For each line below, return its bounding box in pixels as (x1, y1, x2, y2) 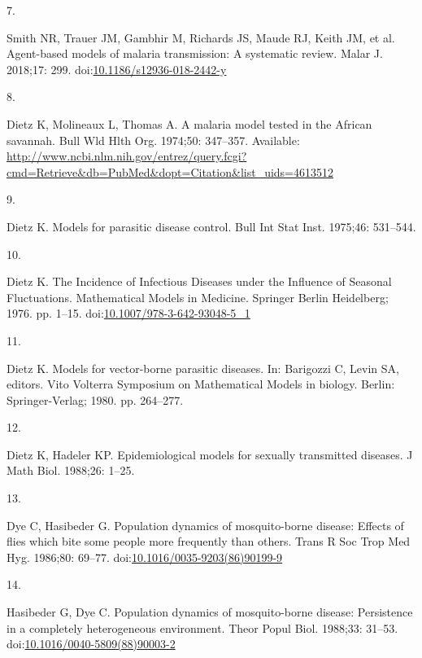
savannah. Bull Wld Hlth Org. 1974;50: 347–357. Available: (7, 131, 300, 148)
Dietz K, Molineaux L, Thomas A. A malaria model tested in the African (7, 115, 372, 132)
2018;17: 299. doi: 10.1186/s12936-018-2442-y (7, 60, 227, 77)
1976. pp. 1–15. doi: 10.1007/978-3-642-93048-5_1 (7, 305, 250, 322)
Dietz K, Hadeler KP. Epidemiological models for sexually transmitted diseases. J (7, 445, 413, 463)
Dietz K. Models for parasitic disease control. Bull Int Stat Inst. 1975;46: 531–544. (7, 217, 416, 235)
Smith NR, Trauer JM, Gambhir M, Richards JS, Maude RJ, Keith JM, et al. (7, 29, 395, 46)
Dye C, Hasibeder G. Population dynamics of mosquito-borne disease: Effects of (7, 516, 404, 533)
